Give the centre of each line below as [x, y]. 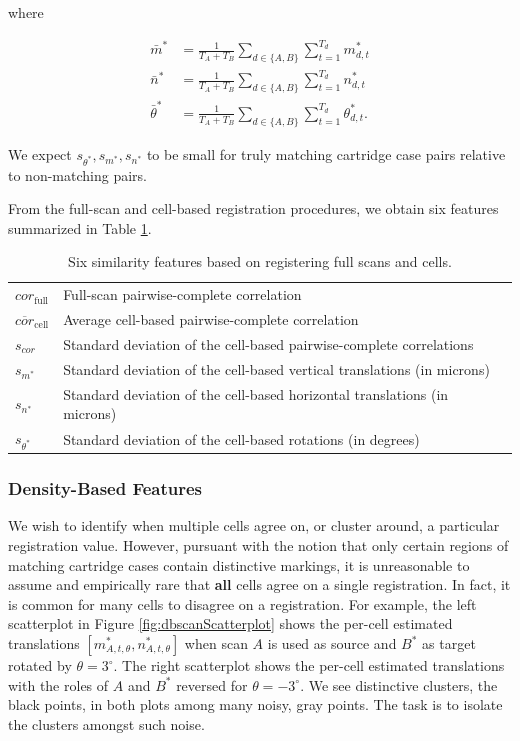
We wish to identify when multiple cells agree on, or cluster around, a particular [254, 525]
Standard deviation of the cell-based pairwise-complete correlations [268, 343]
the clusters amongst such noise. [106, 723]
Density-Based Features [105, 488]
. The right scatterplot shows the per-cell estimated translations [309, 665]
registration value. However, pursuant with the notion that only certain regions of [258, 545]
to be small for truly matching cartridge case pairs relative [326, 153]
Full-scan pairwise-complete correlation [182, 294]
